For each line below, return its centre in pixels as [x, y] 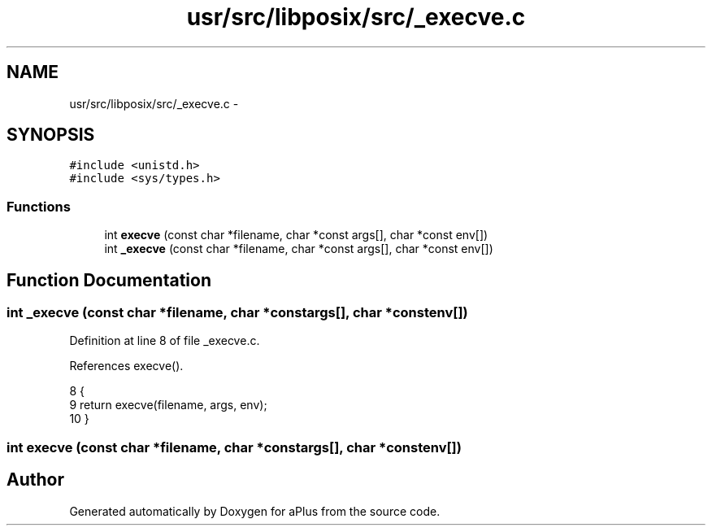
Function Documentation [109, 280]
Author [35, 480]
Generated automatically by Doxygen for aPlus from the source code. [255, 511]
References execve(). [126, 366]
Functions [39, 206]
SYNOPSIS [51, 135]
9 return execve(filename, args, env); [168, 405]
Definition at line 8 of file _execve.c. [165, 341]
